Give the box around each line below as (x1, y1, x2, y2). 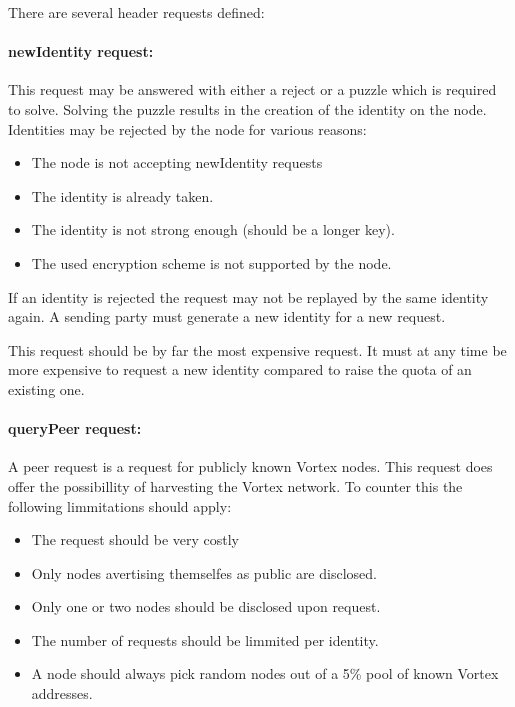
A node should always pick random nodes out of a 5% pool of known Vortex (31, 663, 499, 684)
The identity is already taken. (31, 185, 214, 206)
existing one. (8, 378, 85, 399)
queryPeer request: (8, 418, 142, 439)
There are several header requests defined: (8, 2, 265, 22)
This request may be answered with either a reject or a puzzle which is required (8, 79, 497, 100)
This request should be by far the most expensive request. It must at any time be (8, 339, 507, 360)
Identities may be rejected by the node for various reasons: (8, 118, 367, 139)
